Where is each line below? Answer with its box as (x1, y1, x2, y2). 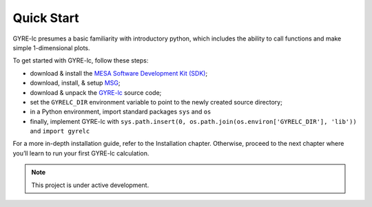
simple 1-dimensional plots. (12, 43, 90, 52)
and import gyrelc (30, 127, 90, 135)
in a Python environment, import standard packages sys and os (30, 107, 211, 116)
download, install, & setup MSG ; (30, 79, 121, 87)
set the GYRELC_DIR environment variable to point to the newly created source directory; (30, 98, 282, 106)
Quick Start (12, 10, 79, 25)
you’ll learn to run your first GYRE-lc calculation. (12, 149, 149, 157)
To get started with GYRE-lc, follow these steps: (12, 56, 149, 65)
